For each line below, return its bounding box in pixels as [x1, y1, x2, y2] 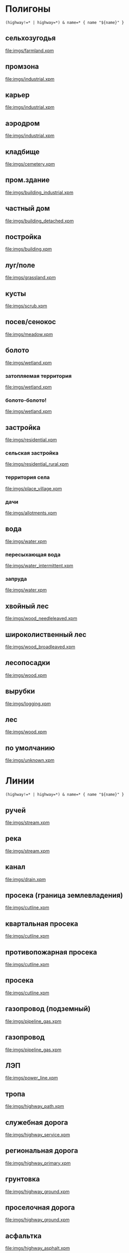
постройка [5, 233, 42, 241]
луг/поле [5, 261, 35, 269]
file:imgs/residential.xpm [5, 437, 57, 443]
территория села [5, 474, 50, 481]
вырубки [5, 687, 35, 696]
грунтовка [5, 1175, 40, 1183]
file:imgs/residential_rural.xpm [5, 461, 69, 467]
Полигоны [5, 3, 51, 15]
